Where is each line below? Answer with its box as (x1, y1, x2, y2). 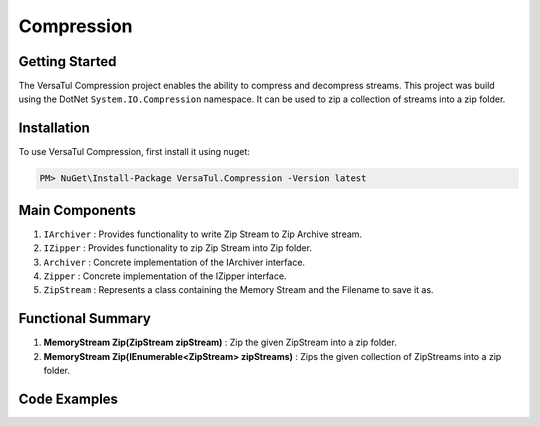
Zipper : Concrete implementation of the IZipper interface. (43, 270, 287, 282)
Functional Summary (18, 310, 152, 327)
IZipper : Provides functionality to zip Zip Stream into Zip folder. (43, 242, 312, 254)
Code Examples (18, 390, 119, 407)
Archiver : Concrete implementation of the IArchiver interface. (43, 256, 305, 268)
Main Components (18, 201, 137, 219)
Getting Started (18, 53, 117, 70)
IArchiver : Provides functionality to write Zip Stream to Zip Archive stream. (43, 228, 363, 240)
